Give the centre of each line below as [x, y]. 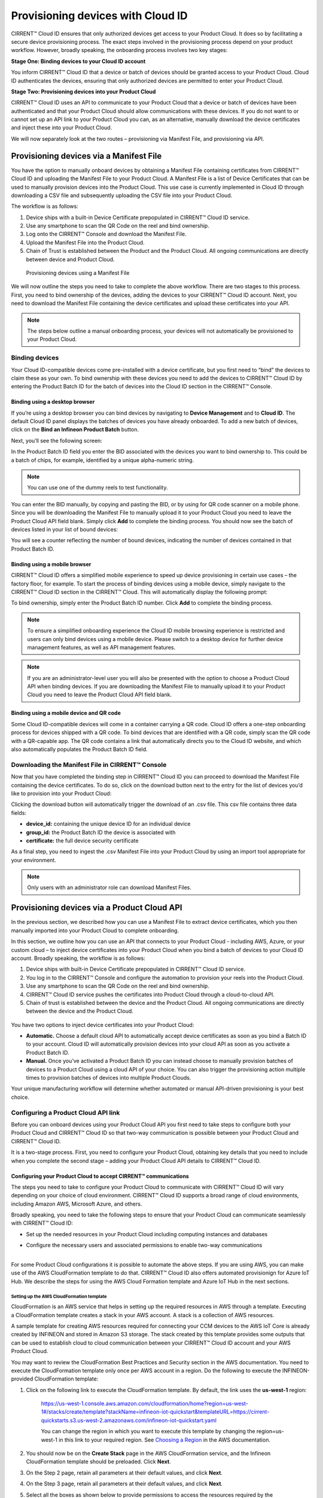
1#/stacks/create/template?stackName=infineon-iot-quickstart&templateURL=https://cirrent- [155, 1412]
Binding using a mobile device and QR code [66, 713]
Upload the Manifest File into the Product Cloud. [85, 242]
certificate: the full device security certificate [82, 840]
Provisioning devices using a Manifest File [78, 273]
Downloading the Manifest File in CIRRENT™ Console [89, 765]
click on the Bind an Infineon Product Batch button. [75, 430]
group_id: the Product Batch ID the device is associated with [101, 832]
